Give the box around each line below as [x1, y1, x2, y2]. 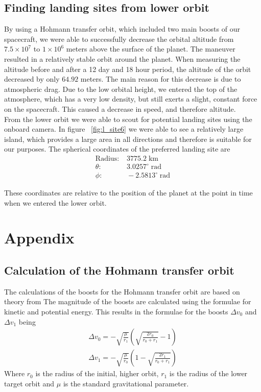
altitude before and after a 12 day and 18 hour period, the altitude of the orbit [4, 63, 251, 74]
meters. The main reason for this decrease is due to [80, 73, 241, 84]
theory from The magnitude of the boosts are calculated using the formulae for [4, 296, 251, 307]
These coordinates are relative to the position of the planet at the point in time [4, 187, 253, 198]
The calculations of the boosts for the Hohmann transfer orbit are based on [4, 286, 240, 297]
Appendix [4, 227, 75, 248]
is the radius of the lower [169, 368, 248, 379]
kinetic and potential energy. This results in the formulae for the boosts [4, 306, 228, 316]
